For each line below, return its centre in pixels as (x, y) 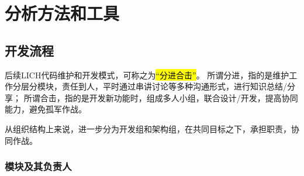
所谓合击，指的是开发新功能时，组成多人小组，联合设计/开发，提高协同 (161, 97)
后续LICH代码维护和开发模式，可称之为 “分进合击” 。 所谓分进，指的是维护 (147, 75)
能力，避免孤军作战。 (46, 109)
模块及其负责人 (38, 166)
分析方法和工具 (62, 13)
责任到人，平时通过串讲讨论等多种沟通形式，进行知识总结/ (174, 86)
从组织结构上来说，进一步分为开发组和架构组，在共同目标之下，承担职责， (148, 128)
